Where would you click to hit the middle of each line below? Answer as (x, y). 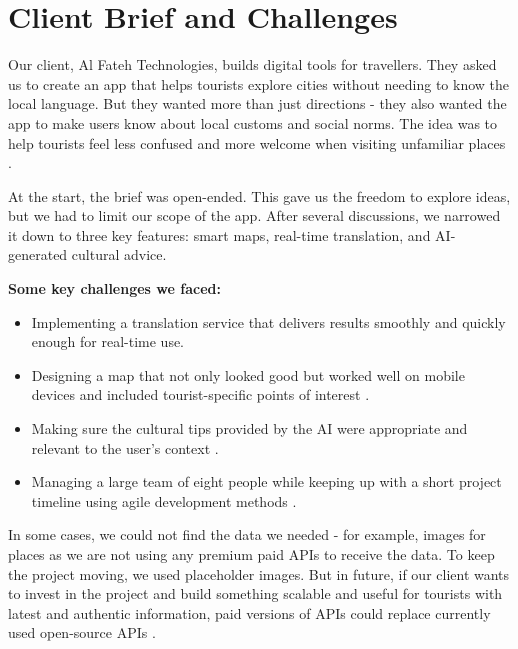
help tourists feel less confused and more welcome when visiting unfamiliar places (257, 142)
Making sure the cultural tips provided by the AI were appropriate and (249, 428)
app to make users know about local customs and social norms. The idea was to (253, 122)
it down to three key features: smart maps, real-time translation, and (219, 234)
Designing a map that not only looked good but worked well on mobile (248, 374)
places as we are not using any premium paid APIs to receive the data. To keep (251, 554)
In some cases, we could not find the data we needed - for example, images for (247, 534)
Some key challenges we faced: (114, 288)
